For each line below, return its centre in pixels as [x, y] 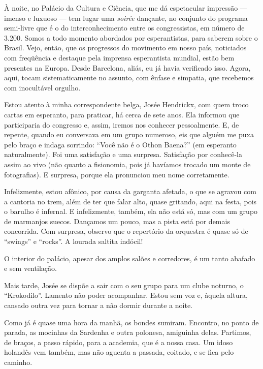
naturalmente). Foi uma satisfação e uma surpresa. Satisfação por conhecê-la [123, 154]
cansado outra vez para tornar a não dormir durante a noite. [98, 305]
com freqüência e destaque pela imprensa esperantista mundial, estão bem [119, 57]
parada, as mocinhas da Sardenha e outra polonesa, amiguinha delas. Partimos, [128, 332]
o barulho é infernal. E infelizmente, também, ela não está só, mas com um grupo [131, 211]
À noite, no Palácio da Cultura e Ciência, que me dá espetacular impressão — [126, 8]
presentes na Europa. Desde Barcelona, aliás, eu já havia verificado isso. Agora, [127, 67]
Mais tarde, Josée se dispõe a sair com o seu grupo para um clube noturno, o [124, 285]
